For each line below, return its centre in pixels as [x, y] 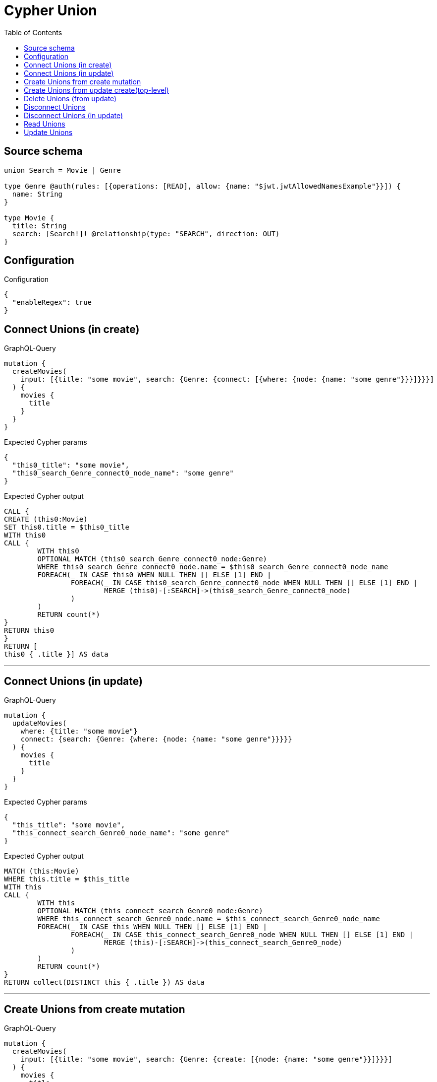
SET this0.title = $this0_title [67, 527]
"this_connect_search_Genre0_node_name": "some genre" [121, 833]
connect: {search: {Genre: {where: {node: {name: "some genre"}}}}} [156, 739]
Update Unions [48, 132]
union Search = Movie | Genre [63, 170]
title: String [39, 226]
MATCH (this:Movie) [42, 871]
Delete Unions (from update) [70, 98]
